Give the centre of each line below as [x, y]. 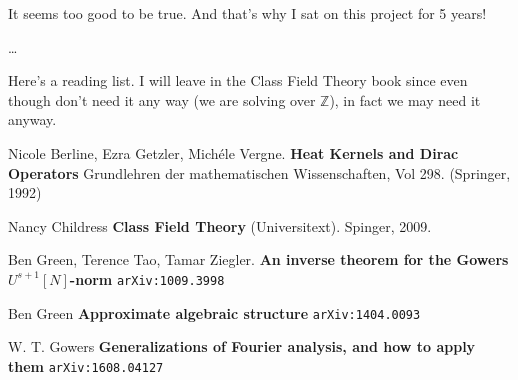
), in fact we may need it [405, 99]
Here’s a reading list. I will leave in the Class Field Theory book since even [238, 80]
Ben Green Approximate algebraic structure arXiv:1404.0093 [214, 312]
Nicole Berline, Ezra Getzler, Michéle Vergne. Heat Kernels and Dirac [233, 152]
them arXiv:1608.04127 [86, 365]
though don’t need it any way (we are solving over [162, 99]
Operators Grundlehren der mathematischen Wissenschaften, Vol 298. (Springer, [259, 172]
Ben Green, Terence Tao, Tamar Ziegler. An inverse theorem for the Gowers [258, 259]
